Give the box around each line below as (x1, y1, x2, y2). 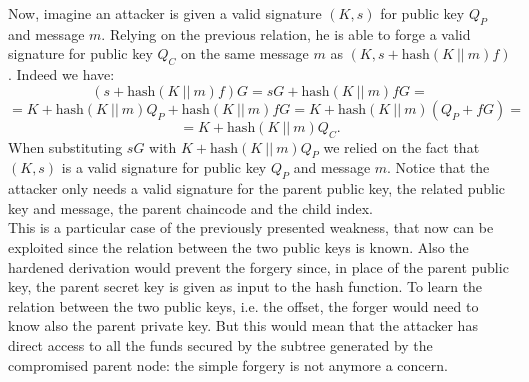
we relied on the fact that (323, 136, 480, 157)
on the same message (181, 43, 309, 64)
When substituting (8, 136, 123, 157)
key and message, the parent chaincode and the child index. (8, 197, 373, 218)
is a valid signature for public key (61, 157, 267, 178)
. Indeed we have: (8, 64, 115, 85)
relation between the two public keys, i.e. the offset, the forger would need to (8, 295, 479, 316)
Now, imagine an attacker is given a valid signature (8, 3, 322, 23)
